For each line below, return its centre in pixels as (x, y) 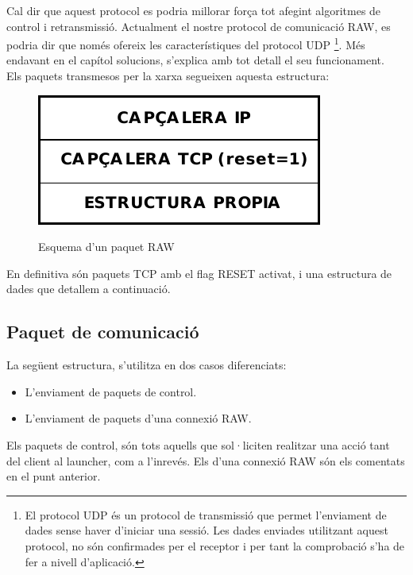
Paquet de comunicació (103, 332)
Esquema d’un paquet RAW (106, 247)
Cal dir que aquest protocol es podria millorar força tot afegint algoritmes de (194, 10)
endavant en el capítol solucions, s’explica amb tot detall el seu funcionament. (195, 60)
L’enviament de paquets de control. (111, 391)
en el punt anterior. (54, 476)
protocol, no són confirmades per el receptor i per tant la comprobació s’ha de (215, 545)
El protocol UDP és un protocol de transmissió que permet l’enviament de (206, 514)
